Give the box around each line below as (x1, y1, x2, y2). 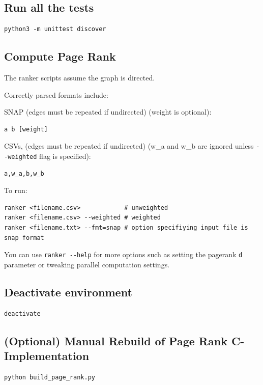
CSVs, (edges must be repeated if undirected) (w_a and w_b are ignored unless (4, 141, 254, 151)
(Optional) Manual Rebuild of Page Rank (4, 333, 227, 348)
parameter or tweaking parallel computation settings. (4, 259, 170, 269)
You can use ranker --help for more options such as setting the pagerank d (4, 249, 243, 260)
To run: (4, 185, 27, 196)
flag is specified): (39, 151, 91, 161)
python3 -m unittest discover (4, 25, 106, 33)
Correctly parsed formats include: (4, 89, 108, 100)
